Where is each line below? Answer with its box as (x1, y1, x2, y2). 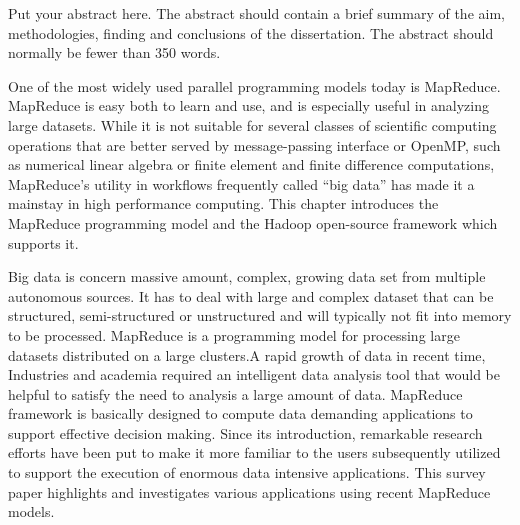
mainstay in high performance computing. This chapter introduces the (8, 193, 439, 214)
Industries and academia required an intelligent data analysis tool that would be (8, 364, 501, 385)
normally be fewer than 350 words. (8, 42, 221, 63)
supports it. (8, 232, 79, 253)
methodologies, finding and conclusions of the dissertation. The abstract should (8, 22, 494, 43)
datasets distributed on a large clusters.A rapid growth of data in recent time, (8, 344, 486, 365)
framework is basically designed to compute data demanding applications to (8, 403, 473, 424)
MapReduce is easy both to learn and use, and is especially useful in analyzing (8, 95, 489, 116)
